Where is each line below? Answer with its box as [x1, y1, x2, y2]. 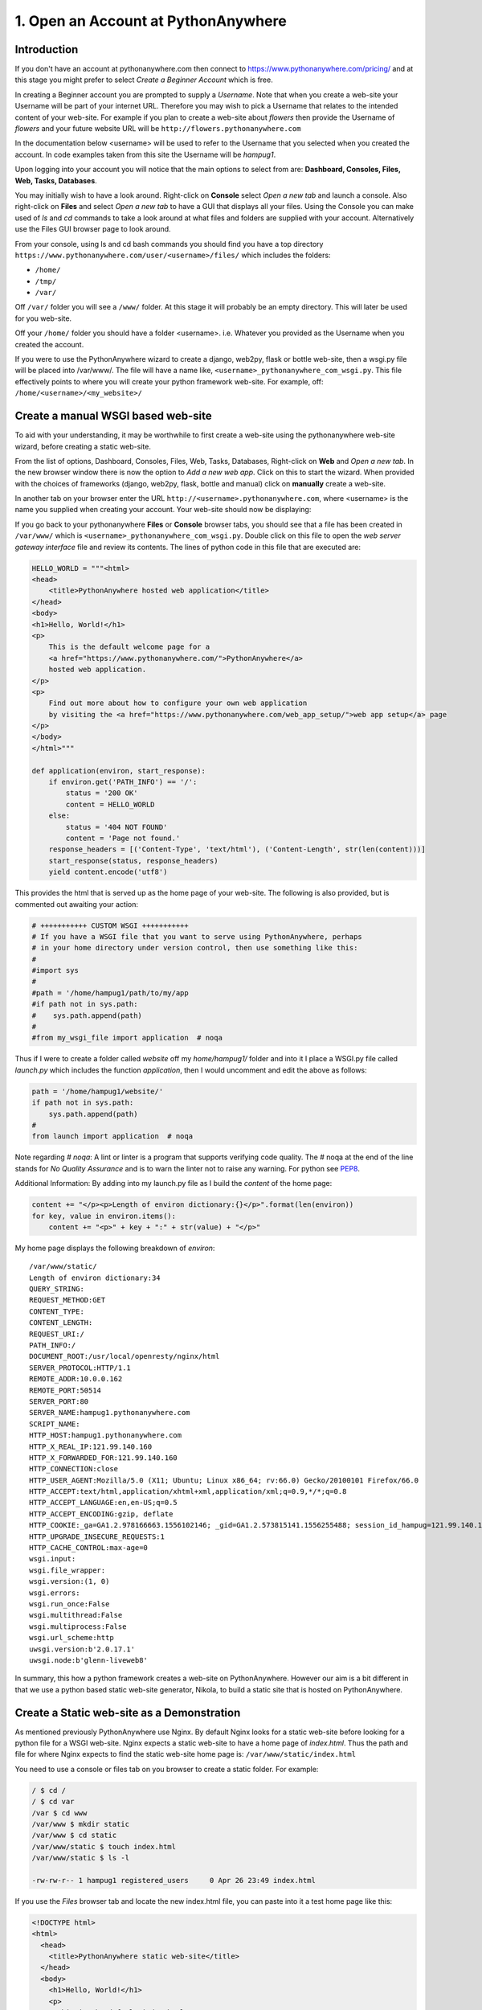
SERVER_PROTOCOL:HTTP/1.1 [29, 1363, 132, 1372]
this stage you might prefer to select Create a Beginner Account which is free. [14, 75, 273, 84]
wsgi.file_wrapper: [29, 1565, 106, 1575]
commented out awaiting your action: [14, 899, 138, 909]
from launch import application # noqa [31, 1132, 193, 1141]
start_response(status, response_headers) [48, 856, 219, 865]
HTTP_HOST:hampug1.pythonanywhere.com [29, 1431, 182, 1440]
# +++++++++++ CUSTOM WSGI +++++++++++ [31, 921, 189, 930]
